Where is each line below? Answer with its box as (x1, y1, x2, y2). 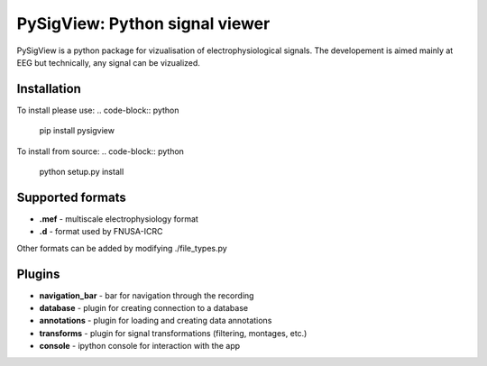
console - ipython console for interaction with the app (39, 341, 241, 352)
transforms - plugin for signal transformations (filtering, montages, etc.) (39, 327, 308, 338)
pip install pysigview (39, 125, 115, 136)
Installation (16, 81, 81, 96)
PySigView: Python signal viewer (16, 14, 271, 33)
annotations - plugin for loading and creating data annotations (39, 316, 272, 326)
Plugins (16, 266, 60, 281)
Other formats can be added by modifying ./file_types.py (16, 242, 227, 253)
